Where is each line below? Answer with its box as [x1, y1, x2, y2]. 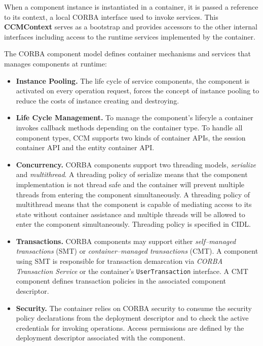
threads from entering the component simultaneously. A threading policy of [16, 189, 250, 199]
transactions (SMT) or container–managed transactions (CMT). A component [16, 246, 258, 256]
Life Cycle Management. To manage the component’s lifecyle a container [16, 112, 253, 123]
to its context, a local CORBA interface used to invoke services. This [4, 11, 218, 22]
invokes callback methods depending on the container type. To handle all [16, 122, 243, 132]
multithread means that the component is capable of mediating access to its [16, 199, 252, 210]
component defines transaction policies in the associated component [16, 275, 226, 286]
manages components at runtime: [4, 58, 107, 68]
